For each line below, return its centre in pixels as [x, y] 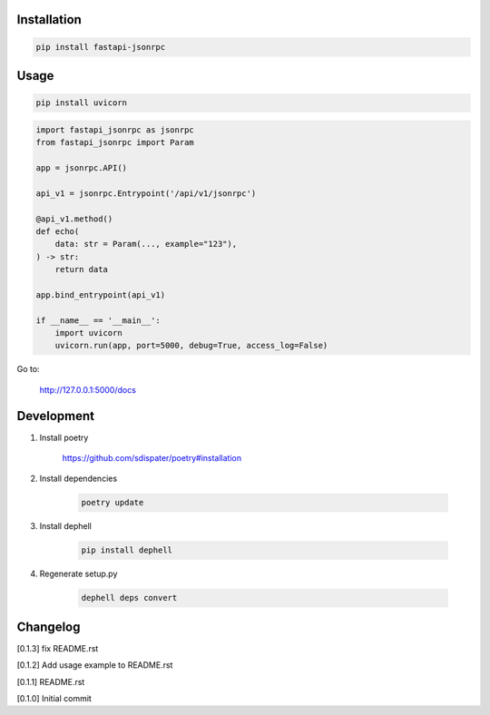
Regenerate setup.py [78, 574]
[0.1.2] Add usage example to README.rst [95, 665]
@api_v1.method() [74, 219]
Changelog [49, 627]
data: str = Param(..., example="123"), [146, 244]
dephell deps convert [129, 598]
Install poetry [64, 437]
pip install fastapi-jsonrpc [101, 47]
